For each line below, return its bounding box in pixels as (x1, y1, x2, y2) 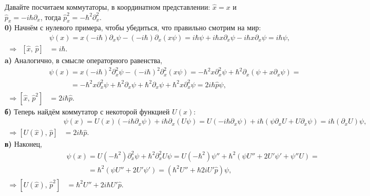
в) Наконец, (5, 139, 42, 149)
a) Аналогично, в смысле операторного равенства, (5, 55, 163, 66)
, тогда (40, 11, 61, 22)
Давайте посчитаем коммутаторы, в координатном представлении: (5, 2, 210, 12)
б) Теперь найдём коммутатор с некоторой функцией (5, 106, 170, 116)
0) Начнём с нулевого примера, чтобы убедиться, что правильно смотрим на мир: (5, 22, 261, 33)
